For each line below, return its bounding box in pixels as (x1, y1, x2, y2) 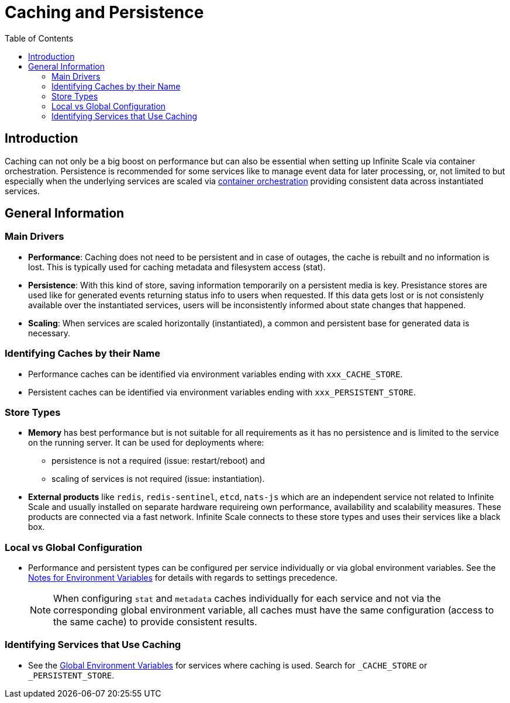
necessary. (28, 328, 71, 338)
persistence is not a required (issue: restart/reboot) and (51, 456, 265, 466)
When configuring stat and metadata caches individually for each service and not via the (53, 592, 441, 605)
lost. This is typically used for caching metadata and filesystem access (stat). (28, 261, 326, 272)
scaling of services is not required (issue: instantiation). (51, 474, 265, 484)
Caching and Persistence (5, 2, 204, 22)
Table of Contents (5, 33, 74, 43)
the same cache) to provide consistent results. (53, 616, 257, 628)
